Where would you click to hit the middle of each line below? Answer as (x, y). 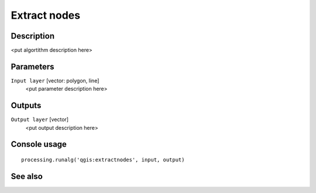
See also (27, 176)
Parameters (32, 66)
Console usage (39, 144)
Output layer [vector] (40, 119)
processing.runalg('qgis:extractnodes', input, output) (103, 160)
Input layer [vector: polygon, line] (55, 80)
